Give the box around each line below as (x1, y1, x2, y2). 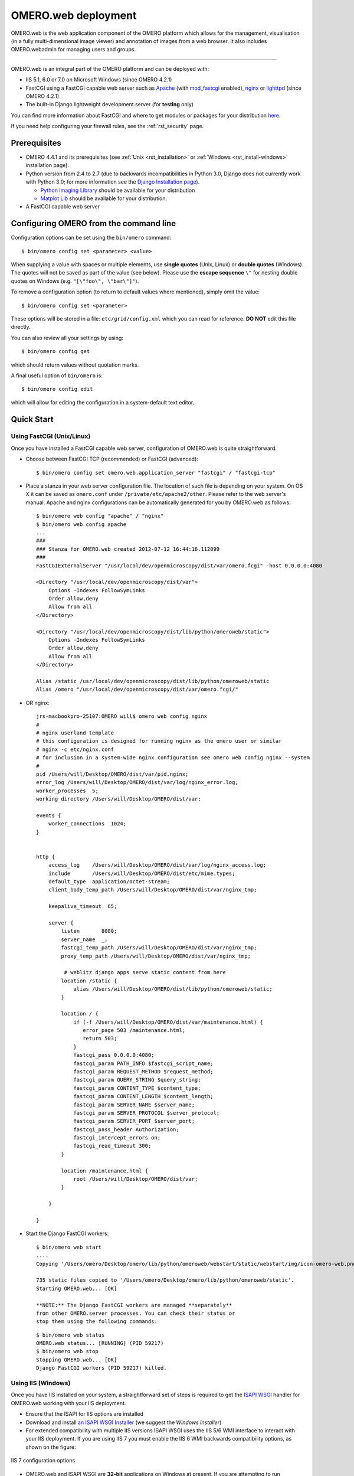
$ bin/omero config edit (21, 386, 93, 393)
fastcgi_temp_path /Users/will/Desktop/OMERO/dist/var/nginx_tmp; (61, 945, 257, 951)
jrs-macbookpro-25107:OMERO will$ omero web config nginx (36, 713, 208, 720)
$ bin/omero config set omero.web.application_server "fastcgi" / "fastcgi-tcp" (36, 469, 276, 476)
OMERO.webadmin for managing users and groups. (11, 46, 136, 53)
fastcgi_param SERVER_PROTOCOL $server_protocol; (73, 1109, 220, 1116)
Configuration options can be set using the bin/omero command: (11, 234, 172, 241)
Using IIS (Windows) (11, 1379, 71, 1387)
